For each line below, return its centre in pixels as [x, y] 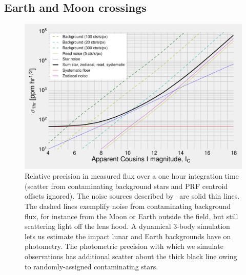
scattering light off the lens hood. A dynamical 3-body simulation [127, 226]
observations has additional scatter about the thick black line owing [131, 256]
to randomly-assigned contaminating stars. [91, 266]
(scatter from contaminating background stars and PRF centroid [126, 186]
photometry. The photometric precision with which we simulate [124, 246]
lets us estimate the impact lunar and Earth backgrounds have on [128, 236]
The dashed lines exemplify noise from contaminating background [128, 206]
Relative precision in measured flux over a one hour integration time [132, 176]
